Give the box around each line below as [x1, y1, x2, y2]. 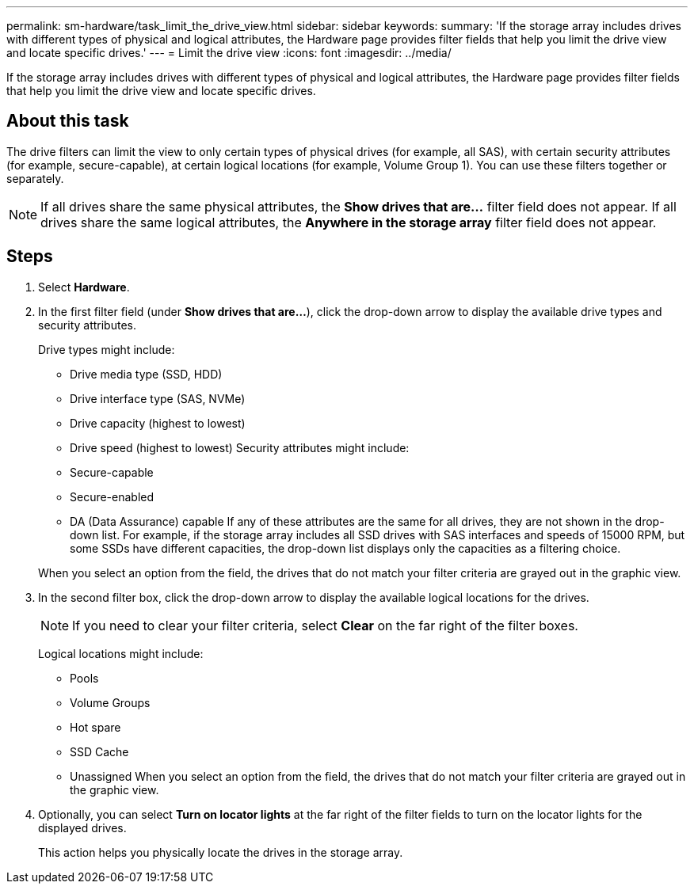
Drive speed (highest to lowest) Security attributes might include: [70, 440, 410, 455]
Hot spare [70, 720, 121, 734]
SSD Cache [70, 744, 129, 759]
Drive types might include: [38, 342, 175, 356]
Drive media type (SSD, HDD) [70, 367, 223, 381]
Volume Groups [70, 695, 151, 709]
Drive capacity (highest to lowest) [70, 416, 246, 430]
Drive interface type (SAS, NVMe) [70, 391, 246, 405]
